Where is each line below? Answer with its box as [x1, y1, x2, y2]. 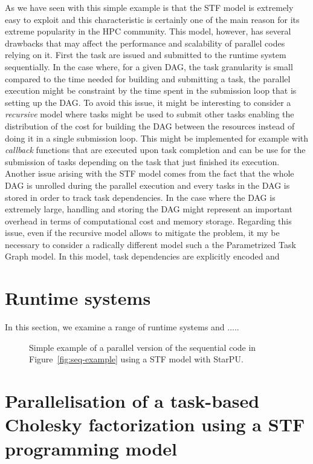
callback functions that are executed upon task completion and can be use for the [5, 143, 306, 156]
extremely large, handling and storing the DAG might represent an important [5, 203, 292, 215]
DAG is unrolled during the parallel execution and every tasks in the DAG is [5, 178, 290, 191]
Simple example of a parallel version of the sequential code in [29, 341, 256, 353]
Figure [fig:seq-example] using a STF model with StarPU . [29, 353, 244, 365]
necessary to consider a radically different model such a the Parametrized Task [5, 238, 296, 250]
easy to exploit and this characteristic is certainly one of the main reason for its [5, 13, 300, 25]
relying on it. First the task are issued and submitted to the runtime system [5, 48, 286, 61]
